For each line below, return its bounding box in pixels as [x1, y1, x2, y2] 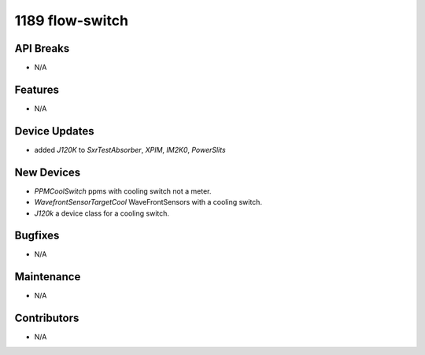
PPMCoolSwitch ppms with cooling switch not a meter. [34, 186, 212, 196]
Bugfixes [14, 229, 60, 242]
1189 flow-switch [14, 12, 129, 29]
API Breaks [14, 42, 70, 55]
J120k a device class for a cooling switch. [34, 209, 169, 218]
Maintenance [14, 270, 81, 283]
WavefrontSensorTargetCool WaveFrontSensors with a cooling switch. [34, 198, 263, 207]
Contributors [14, 312, 79, 325]
